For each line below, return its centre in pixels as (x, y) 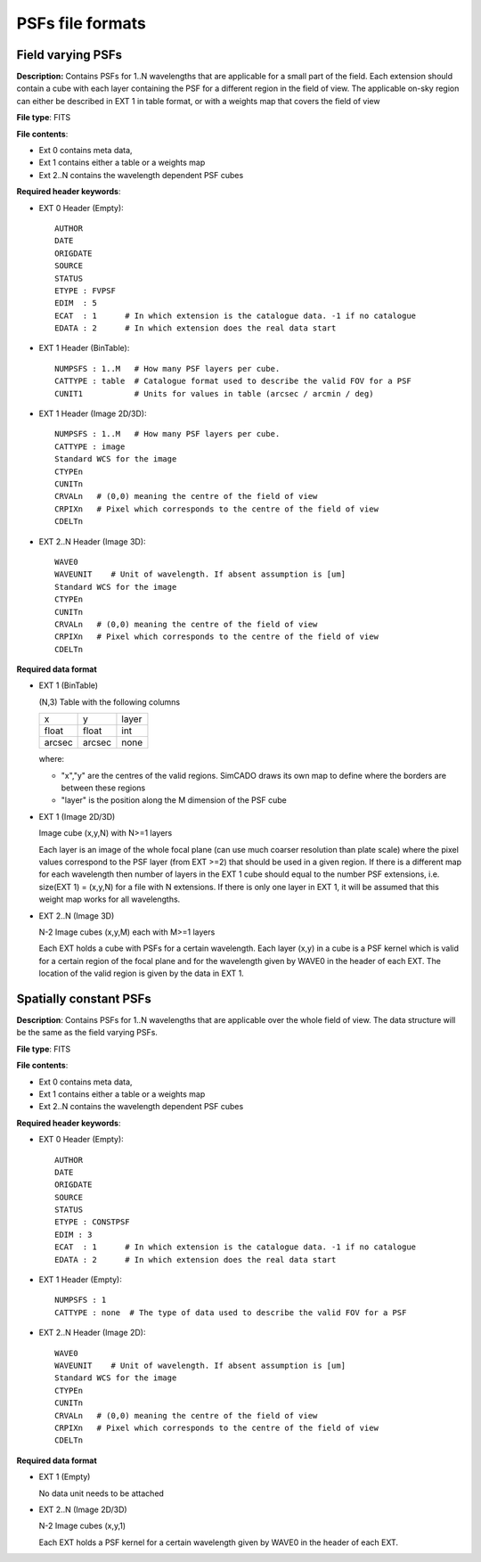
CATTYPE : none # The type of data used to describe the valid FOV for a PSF (231, 1313)
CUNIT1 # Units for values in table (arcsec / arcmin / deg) (214, 393)
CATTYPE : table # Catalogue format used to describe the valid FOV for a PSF (233, 381)
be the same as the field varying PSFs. (87, 1033)
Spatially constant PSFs (84, 998)
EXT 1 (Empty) (65, 1477)
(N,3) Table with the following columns (110, 702)
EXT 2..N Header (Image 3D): (92, 541)
